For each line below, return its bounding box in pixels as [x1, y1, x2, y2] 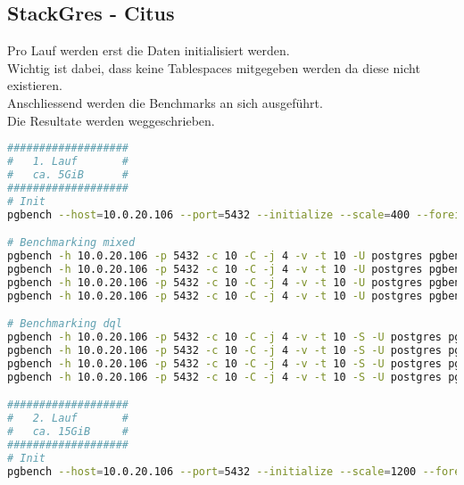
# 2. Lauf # [7, 412, 129, 425]
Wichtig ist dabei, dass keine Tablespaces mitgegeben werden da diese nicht [7, 58, 420, 77]
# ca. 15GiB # [7, 424, 129, 438]
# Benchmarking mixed [7, 236, 136, 250]
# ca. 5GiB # [7, 168, 129, 181]
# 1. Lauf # [7, 155, 129, 169]
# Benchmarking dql [7, 317, 122, 331]
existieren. [7, 76, 62, 95]
